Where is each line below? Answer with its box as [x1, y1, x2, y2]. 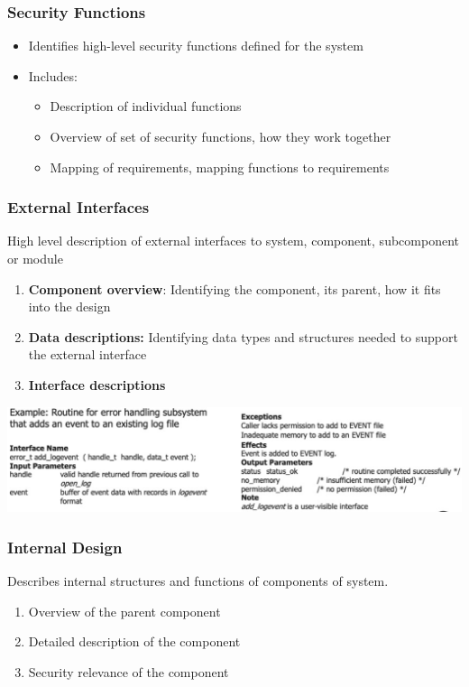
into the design [28, 297, 111, 316]
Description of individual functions [50, 97, 242, 116]
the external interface [28, 345, 147, 364]
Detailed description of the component [28, 632, 241, 651]
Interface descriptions [28, 375, 166, 394]
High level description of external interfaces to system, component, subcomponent [7, 231, 459, 250]
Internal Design [7, 535, 123, 558]
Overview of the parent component [28, 601, 221, 620]
